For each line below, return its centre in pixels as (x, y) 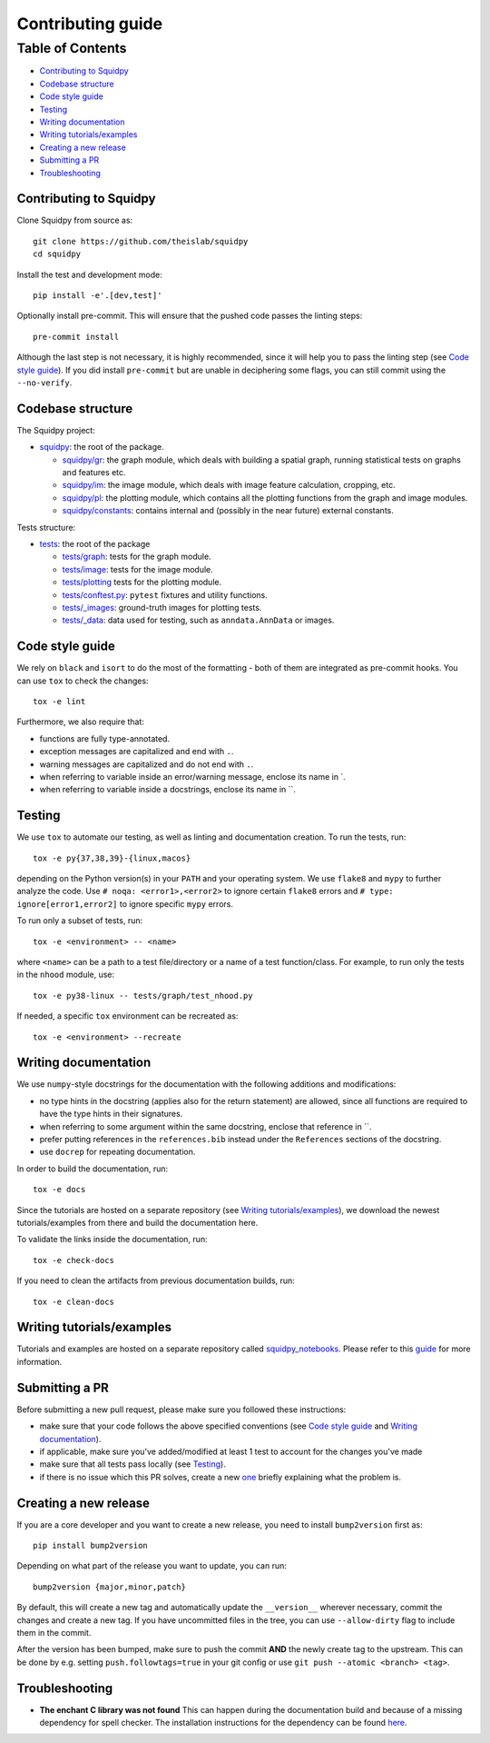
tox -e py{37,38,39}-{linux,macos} (112, 858)
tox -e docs (59, 1190)
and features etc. (94, 473)
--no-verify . (44, 383)
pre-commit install (76, 337)
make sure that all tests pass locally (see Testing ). (132, 1464)
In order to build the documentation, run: (93, 1169)
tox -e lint (59, 701)
